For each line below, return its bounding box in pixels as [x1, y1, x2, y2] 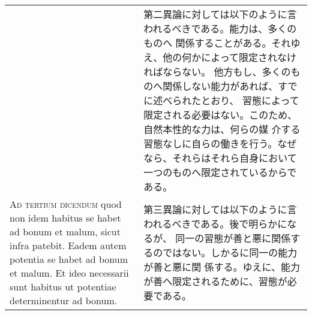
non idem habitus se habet [10, 211, 121, 225]
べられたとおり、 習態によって [163, 93, 299, 107]
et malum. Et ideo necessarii [10, 266, 129, 280]
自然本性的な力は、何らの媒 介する [143, 122, 301, 136]
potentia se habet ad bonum [10, 252, 128, 266]
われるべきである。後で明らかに [143, 217, 287, 231]
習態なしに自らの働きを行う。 [143, 137, 278, 150]
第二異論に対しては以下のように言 [143, 7, 297, 21]
